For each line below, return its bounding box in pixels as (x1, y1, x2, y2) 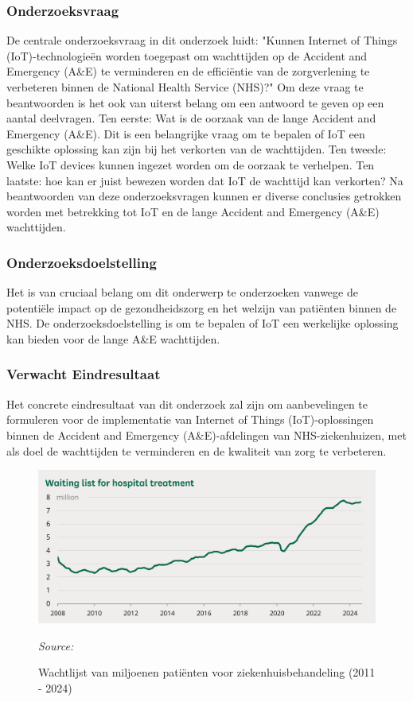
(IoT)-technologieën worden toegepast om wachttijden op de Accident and (6, 47, 368, 64)
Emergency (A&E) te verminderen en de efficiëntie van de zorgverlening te (6, 63, 370, 80)
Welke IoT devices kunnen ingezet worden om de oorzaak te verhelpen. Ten (6, 156, 375, 173)
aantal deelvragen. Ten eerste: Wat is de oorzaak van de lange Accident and (6, 110, 376, 126)
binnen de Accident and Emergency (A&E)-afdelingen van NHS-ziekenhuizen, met (6, 426, 407, 443)
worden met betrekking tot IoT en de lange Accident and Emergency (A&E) (6, 203, 380, 219)
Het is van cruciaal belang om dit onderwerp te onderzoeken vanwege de (6, 284, 358, 301)
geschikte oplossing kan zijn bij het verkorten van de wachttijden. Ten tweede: (6, 141, 387, 157)
